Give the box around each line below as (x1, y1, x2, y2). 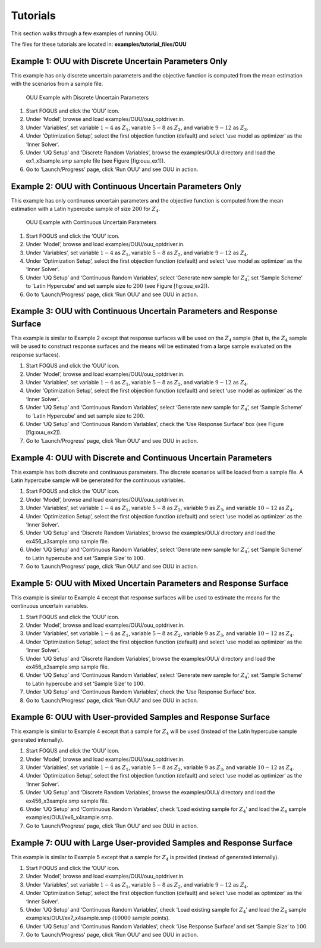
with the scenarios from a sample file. (11, 80, 103, 88)
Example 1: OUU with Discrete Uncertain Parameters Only (11, 56, 228, 66)
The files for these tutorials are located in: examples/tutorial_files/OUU (11, 41, 187, 48)
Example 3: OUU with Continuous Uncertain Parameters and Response (11, 306, 278, 316)
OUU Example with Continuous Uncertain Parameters (26, 219, 157, 226)
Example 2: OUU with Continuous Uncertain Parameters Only (11, 181, 242, 191)
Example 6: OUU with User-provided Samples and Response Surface (11, 712, 270, 722)
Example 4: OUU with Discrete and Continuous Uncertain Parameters (11, 453, 272, 463)
